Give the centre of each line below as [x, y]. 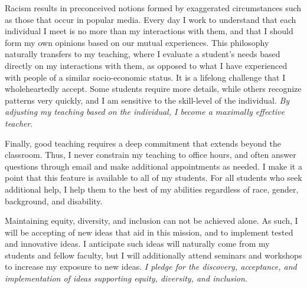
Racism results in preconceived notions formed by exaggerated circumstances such [153, 8]
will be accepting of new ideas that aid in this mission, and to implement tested [149, 232]
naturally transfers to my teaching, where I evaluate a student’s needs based [143, 54]
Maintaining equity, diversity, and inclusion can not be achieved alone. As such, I [151, 221]
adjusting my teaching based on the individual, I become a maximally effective [145, 112]
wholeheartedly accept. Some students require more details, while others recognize [153, 89]
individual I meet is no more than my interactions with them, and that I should [149, 31]
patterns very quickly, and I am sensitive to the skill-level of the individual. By [147, 100]
